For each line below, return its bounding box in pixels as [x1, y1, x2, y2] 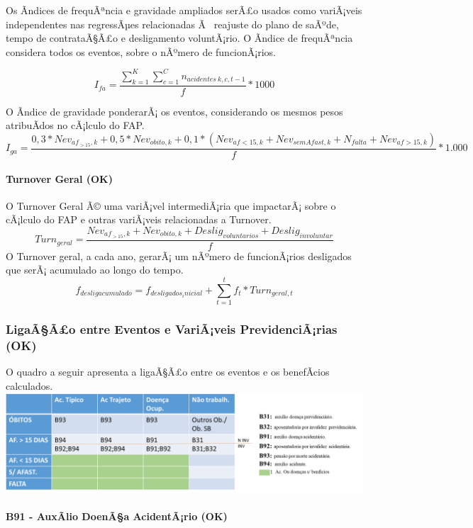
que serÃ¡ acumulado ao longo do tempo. [6, 262, 184, 277]
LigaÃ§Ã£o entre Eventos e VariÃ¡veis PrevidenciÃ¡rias [6, 320, 338, 338]
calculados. [6, 378, 53, 393]
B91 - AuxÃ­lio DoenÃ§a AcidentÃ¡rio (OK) [6, 509, 228, 524]
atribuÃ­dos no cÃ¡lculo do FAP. [6, 118, 145, 133]
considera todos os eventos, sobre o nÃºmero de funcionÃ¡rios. [6, 44, 276, 59]
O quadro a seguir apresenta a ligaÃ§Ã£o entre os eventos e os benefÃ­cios [6, 364, 330, 379]
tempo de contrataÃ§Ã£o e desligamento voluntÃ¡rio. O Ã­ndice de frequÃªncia [6, 30, 353, 45]
